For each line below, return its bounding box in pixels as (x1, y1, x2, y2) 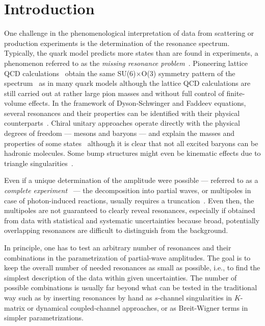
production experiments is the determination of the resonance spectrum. (4, 37, 230, 48)
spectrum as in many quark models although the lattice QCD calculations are (4, 78, 251, 88)
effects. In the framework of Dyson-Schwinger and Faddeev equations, (29, 98, 246, 108)
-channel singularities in (157, 292, 232, 302)
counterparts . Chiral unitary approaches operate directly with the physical (4, 118, 240, 128)
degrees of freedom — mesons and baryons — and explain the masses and (4, 128, 235, 138)
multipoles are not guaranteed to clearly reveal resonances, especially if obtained (4, 205, 255, 216)
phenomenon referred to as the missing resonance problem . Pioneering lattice (4, 57, 248, 68)
